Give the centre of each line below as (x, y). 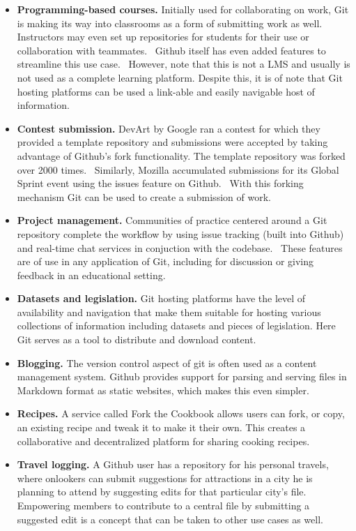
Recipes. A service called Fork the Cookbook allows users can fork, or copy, (181, 413)
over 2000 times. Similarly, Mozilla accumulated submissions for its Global (178, 169)
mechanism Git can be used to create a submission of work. (144, 196)
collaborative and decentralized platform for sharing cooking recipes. (163, 441)
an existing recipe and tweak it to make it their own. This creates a (161, 427)
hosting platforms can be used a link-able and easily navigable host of (166, 91)
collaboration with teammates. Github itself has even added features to (171, 50)
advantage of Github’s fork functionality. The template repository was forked (181, 155)
